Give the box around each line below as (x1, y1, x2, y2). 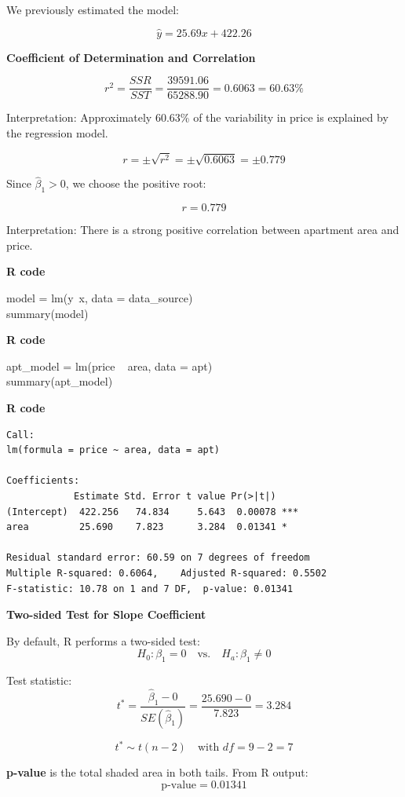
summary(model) (6, 305, 89, 321)
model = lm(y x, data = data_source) (6, 290, 193, 306)
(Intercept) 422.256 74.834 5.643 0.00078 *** (6, 506, 299, 517)
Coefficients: (6, 475, 80, 487)
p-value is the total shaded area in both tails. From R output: (6, 764, 308, 781)
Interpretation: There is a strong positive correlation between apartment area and (6, 221, 400, 238)
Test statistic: (6, 672, 72, 689)
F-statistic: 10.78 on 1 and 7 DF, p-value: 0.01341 (6, 583, 294, 594)
